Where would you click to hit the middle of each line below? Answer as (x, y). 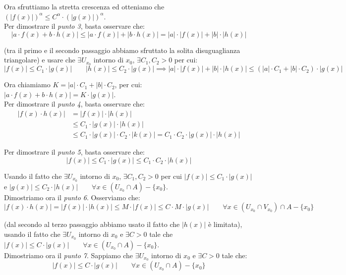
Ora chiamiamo (27, 84)
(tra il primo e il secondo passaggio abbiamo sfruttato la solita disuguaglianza (122, 50)
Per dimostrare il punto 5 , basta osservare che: (75, 152)
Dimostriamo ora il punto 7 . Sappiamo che (68, 255)
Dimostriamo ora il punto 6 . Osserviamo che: (72, 197)
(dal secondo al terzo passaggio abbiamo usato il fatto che (92, 224)
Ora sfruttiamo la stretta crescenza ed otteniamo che (84, 6)
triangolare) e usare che (40, 60)
